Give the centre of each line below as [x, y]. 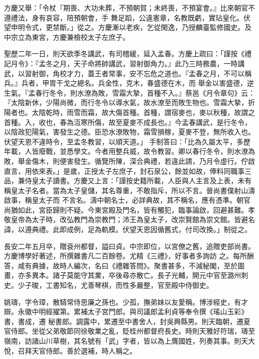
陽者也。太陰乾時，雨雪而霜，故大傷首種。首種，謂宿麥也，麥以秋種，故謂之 [129, 112]
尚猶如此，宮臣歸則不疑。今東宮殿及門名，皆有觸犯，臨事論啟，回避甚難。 [126, 209]
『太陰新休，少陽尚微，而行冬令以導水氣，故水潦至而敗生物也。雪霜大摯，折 [129, 102]
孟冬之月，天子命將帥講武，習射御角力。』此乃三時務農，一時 [138, 63]
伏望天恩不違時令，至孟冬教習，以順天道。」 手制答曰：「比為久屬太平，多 [124, 141]
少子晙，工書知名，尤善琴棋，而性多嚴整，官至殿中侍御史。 [115, 285]
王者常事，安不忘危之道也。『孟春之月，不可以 [169, 73]
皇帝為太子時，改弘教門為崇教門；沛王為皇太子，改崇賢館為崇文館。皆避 [129, 219]
